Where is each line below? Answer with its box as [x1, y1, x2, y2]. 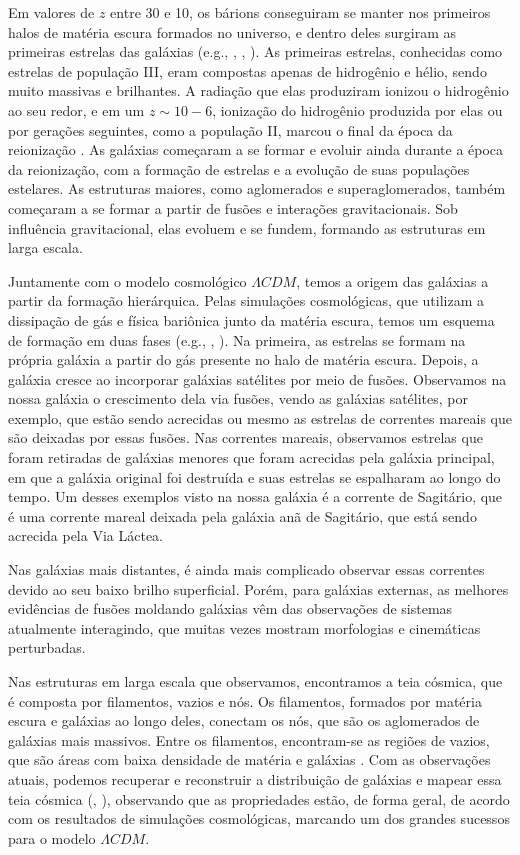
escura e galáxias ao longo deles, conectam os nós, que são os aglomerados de [8, 710, 480, 731]
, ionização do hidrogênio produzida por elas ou [212, 99, 503, 120]
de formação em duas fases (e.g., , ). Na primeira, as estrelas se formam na [8, 329, 466, 350]
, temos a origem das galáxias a [296, 270, 489, 291]
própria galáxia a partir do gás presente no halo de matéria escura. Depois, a [8, 349, 479, 370]
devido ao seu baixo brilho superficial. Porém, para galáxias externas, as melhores [8, 578, 509, 599]
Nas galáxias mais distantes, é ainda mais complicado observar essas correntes [8, 559, 485, 580]
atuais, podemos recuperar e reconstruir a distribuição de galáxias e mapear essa [8, 768, 502, 789]
